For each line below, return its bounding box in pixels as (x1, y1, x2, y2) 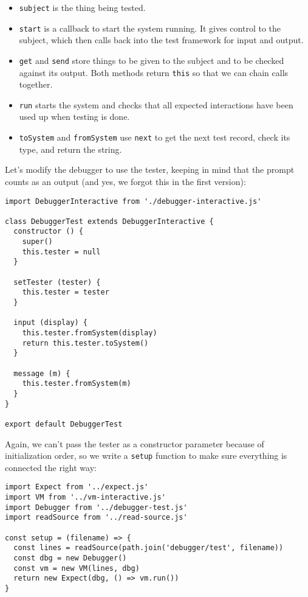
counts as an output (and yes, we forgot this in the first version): (5, 175, 246, 187)
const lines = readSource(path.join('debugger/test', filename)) (13, 543, 284, 553)
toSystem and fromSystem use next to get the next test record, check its (19, 131, 290, 144)
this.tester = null (22, 247, 101, 256)
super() (22, 237, 53, 246)
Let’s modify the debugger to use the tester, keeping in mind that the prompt (5, 163, 295, 176)
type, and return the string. (19, 142, 122, 155)
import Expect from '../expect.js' (5, 483, 149, 492)
